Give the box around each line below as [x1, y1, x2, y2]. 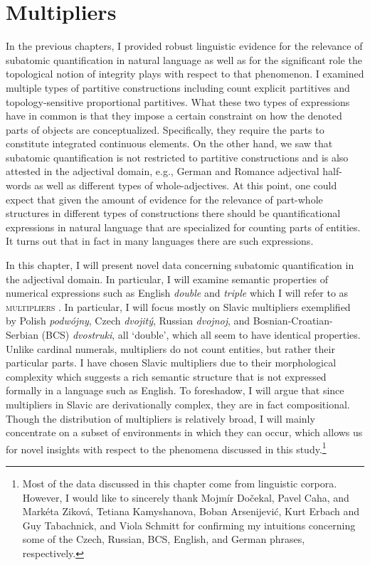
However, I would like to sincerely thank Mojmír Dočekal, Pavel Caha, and [22, 490, 349, 505]
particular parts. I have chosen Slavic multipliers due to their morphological [6, 355, 337, 370]
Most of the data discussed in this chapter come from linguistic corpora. [22, 476, 337, 490]
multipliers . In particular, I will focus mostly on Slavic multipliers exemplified [6, 299, 351, 314]
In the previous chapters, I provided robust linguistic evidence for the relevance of [6, 38, 363, 53]
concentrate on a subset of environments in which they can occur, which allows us [6, 425, 363, 440]
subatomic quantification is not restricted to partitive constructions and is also [6, 149, 349, 164]
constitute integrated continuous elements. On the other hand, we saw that [6, 136, 333, 151]
